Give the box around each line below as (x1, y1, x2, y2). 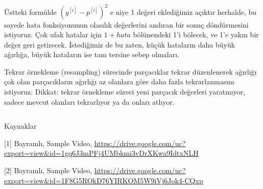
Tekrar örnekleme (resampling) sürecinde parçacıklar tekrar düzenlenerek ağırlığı (4, 66, 257, 77)
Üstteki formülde (4, 6, 57, 17)
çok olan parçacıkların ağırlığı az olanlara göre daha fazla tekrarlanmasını (4, 76, 234, 87)
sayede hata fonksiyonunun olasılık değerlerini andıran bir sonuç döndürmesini (4, 19, 249, 30)
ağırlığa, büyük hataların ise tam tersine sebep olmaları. (4, 49, 180, 60)
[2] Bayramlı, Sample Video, (4, 165, 92, 176)
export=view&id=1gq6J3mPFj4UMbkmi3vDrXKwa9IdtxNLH (4, 148, 199, 158)
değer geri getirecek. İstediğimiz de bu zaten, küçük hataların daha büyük (4, 39, 235, 50)
